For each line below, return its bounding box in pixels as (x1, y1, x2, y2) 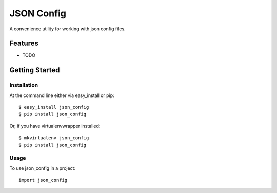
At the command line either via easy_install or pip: (9, 92, 115, 99)
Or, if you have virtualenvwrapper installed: (9, 123, 101, 129)
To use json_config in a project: (9, 165, 76, 171)
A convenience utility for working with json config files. (9, 26, 126, 32)
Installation (9, 82, 38, 89)
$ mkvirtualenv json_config (18, 135, 89, 141)
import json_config (18, 177, 68, 183)
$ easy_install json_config (18, 104, 89, 110)
